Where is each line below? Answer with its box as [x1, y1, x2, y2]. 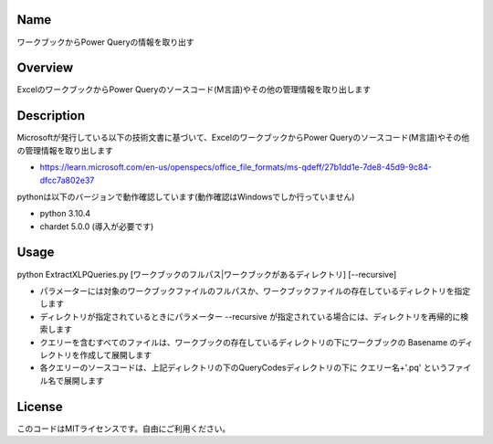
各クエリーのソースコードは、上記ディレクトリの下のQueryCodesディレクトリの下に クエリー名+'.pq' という [39, 362, 447, 374]
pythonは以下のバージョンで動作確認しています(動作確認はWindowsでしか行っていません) [16, 191, 355, 202]
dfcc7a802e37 [39, 174, 95, 185]
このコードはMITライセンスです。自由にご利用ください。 [16, 423, 231, 434]
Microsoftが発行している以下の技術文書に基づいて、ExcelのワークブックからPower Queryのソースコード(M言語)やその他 [16, 132, 470, 143]
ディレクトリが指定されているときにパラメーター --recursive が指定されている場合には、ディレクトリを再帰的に [39, 311, 461, 322]
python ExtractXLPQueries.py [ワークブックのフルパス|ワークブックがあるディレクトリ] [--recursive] [16, 269, 397, 280]
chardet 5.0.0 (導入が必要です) [39, 220, 154, 232]
